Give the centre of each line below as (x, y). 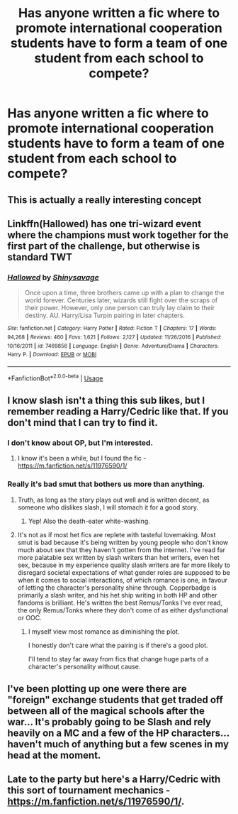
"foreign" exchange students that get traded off (115, 699)
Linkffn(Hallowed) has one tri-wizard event (104, 224)
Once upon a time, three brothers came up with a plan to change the (124, 293)
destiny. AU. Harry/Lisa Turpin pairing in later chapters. (105, 315)
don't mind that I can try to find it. (83, 423)
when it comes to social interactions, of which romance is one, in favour (123, 580)
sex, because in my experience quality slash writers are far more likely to (124, 565)
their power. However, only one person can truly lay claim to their (120, 308)
